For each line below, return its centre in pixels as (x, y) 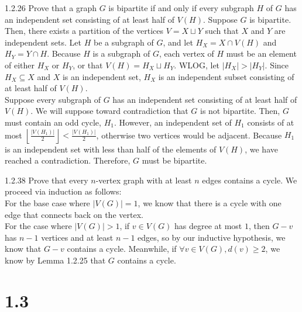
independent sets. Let (43, 42)
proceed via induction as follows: (63, 191)
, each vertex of (187, 53)
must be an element (261, 53)
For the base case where (47, 202)
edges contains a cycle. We (250, 180)
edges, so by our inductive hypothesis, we (212, 237)
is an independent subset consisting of (226, 76)
